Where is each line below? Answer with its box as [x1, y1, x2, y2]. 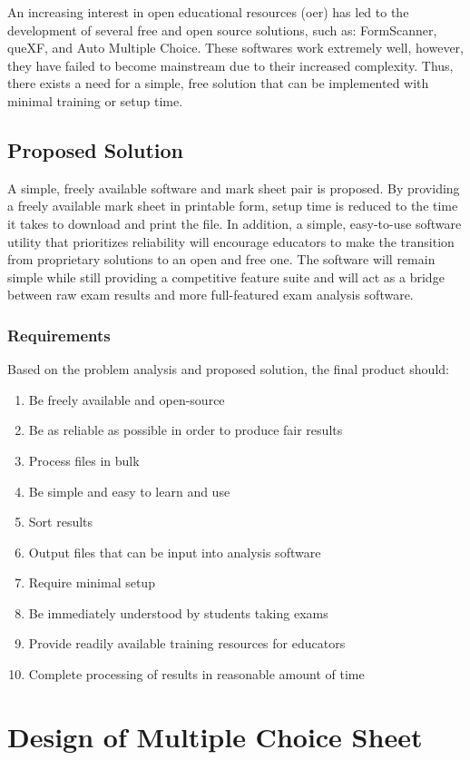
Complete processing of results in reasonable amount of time [28, 665, 365, 684]
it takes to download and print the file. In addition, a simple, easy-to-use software [7, 213, 462, 232]
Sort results [28, 512, 93, 531]
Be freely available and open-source [28, 390, 225, 409]
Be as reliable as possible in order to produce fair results [28, 420, 343, 439]
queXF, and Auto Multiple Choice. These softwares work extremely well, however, [7, 38, 464, 57]
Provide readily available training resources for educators [28, 634, 346, 653]
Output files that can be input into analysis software [28, 542, 321, 561]
